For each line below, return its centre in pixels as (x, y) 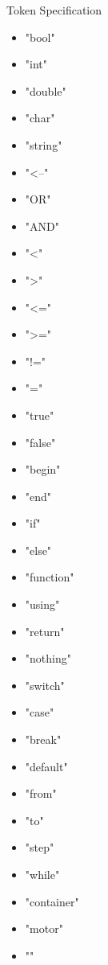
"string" (44, 144)
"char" (40, 118)
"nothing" (48, 658)
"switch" (45, 685)
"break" (43, 739)
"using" (42, 604)
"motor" (44, 928)
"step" (40, 847)
